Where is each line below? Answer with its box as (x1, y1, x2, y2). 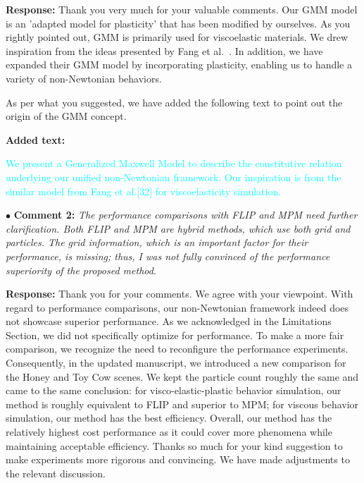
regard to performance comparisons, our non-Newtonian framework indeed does (6, 300, 349, 314)
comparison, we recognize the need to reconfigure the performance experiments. (6, 341, 349, 356)
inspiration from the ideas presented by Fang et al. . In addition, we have (6, 43, 323, 58)
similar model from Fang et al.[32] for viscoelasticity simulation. (6, 183, 282, 198)
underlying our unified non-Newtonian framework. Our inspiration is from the (6, 169, 341, 184)
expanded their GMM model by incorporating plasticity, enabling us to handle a (6, 57, 352, 72)
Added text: (6, 132, 65, 147)
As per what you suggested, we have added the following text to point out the (6, 94, 343, 109)
